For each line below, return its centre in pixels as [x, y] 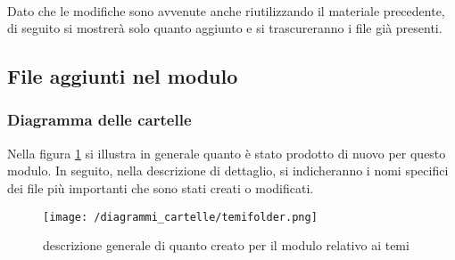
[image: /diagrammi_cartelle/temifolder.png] [180, 217]
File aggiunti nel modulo [123, 76]
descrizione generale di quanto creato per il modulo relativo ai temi [226, 245]
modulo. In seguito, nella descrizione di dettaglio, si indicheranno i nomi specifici [228, 171]
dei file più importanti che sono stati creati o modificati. [161, 187]
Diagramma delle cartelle [99, 120]
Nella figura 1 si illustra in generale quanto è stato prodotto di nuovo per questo [227, 153]
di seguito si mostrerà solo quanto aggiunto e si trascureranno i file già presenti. [225, 28]
